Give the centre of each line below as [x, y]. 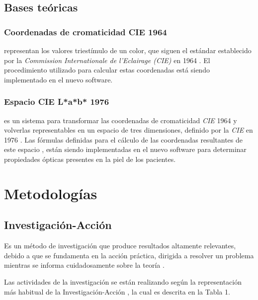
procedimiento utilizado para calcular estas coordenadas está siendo [107, 70]
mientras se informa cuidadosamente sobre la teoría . [84, 265]
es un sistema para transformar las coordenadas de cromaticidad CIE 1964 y [121, 120]
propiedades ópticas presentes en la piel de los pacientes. [90, 159]
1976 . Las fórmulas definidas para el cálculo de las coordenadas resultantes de [123, 139]
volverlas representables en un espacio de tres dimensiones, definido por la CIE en [129, 130]
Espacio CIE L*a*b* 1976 [57, 102]
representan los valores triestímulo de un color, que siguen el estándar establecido [128, 50]
